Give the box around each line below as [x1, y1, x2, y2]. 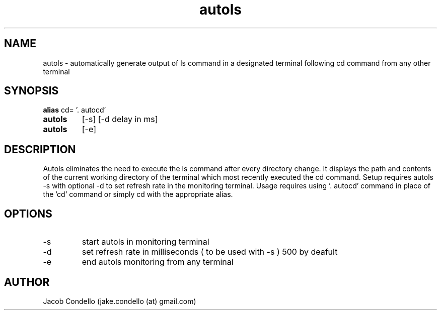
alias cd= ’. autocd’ [43, 106, 106, 115]
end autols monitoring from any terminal [82, 257, 234, 267]
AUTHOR [4, 275, 50, 288]
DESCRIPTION [4, 143, 76, 156]
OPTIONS [4, 207, 52, 220]
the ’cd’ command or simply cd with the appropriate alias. [43, 190, 233, 199]
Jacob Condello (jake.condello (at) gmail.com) [43, 296, 196, 305]
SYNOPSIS [4, 84, 59, 97]
